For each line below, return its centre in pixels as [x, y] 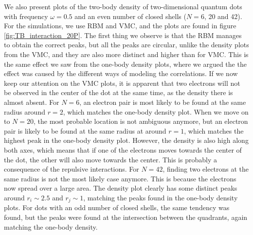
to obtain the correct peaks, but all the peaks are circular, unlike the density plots [126, 45]
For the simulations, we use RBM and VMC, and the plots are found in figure [120, 26]
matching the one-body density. [51, 226]
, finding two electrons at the [206, 169]
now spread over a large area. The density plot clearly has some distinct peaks [121, 188]
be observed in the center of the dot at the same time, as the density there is [118, 92]
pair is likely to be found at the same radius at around [85, 130]
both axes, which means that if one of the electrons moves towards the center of [123, 149]
